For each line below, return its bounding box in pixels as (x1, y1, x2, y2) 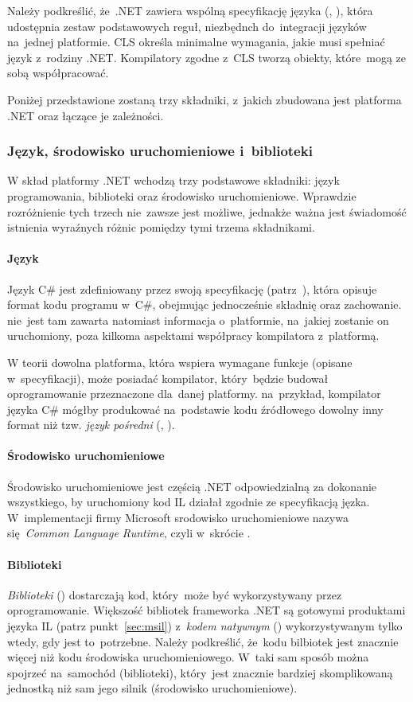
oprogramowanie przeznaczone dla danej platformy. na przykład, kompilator (7, 385, 381, 402)
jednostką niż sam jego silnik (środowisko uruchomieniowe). (7, 680, 298, 696)
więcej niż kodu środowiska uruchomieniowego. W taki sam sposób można (7, 649, 369, 665)
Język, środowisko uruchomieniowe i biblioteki (7, 141, 313, 161)
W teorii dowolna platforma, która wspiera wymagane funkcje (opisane (7, 353, 353, 370)
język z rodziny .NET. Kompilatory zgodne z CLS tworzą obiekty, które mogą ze (7, 49, 407, 65)
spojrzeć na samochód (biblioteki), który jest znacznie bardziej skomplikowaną (7, 664, 393, 681)
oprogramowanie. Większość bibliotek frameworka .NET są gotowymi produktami (7, 602, 406, 618)
